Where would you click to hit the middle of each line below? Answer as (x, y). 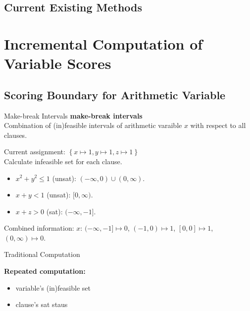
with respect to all (218, 125)
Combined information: (39, 228)
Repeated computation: (45, 271)
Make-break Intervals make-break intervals (73, 115)
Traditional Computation (42, 254)
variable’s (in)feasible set (53, 287)
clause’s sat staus (42, 304)
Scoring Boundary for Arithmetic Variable (115, 94)
